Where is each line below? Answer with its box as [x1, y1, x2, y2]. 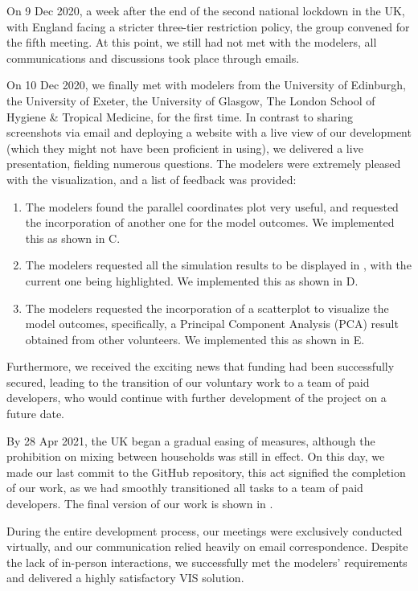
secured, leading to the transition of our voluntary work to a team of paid [6, 373, 370, 390]
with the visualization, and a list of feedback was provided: [6, 170, 297, 187]
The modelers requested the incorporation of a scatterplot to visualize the [25, 299, 389, 316]
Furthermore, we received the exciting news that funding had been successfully [6, 358, 395, 375]
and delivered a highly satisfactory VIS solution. [6, 569, 244, 586]
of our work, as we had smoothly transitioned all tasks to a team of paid [6, 479, 363, 496]
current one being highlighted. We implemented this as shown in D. [25, 272, 359, 289]
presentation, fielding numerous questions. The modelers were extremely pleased [6, 155, 401, 172]
